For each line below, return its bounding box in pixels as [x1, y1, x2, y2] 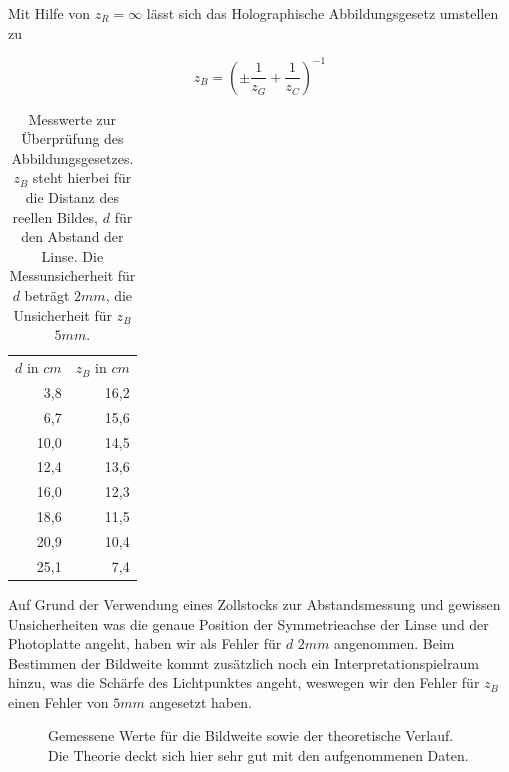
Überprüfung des [21, 128, 124, 149]
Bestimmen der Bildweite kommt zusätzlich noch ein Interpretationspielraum [8, 652, 479, 673]
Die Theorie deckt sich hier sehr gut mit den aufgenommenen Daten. [48, 745, 469, 766]
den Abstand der [21, 226, 124, 247]
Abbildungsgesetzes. [11, 147, 134, 168]
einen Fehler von [8, 691, 109, 712]
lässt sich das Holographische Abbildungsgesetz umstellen [146, 3, 499, 23]
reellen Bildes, [12, 206, 99, 227]
